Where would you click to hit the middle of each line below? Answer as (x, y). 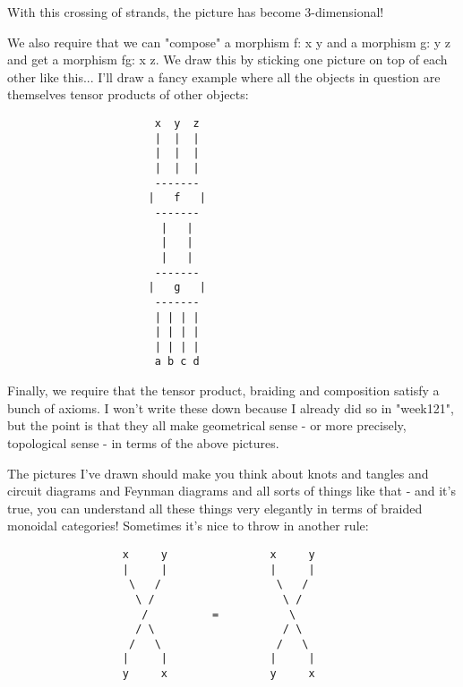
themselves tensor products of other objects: (128, 94)
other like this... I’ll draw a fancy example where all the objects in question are (224, 76)
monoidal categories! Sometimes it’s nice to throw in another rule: (188, 526)
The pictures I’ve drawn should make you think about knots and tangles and (218, 473)
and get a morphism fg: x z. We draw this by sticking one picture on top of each (227, 59)
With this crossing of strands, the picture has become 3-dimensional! (196, 12)
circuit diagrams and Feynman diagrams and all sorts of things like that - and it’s (231, 491)
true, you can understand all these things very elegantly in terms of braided (215, 508)
